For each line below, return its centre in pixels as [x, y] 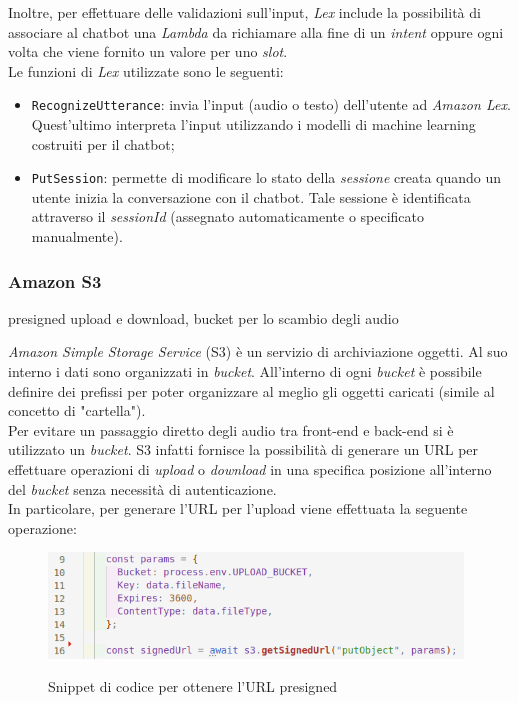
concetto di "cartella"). [77, 410]
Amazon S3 [55, 280]
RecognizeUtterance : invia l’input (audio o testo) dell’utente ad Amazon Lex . [271, 104]
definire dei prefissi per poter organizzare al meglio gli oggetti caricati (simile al [251, 390]
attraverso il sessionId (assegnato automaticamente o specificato [228, 216]
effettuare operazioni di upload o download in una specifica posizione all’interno [250, 469]
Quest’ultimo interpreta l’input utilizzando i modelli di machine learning [253, 124]
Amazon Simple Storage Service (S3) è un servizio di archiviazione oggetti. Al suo [258, 351]
